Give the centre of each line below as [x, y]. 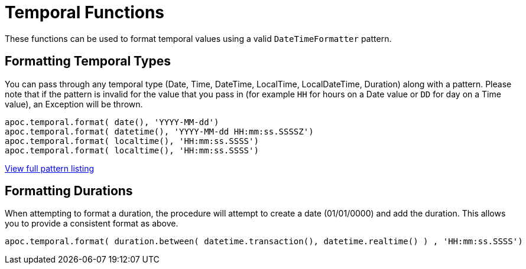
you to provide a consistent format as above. [92, 224]
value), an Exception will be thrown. [74, 104]
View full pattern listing [49, 168]
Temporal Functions [85, 12]
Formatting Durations [69, 191]
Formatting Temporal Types [88, 61]
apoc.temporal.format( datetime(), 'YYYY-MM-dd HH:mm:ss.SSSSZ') [159, 131]
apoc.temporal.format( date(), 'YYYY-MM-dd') [112, 122]
